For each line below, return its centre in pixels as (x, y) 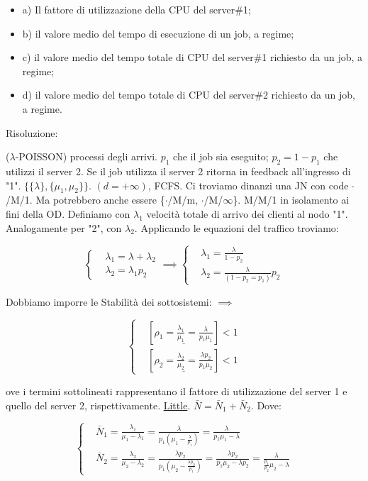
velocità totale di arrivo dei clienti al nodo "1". (247, 213)
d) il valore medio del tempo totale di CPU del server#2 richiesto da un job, (189, 95)
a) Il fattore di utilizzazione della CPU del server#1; (136, 9)
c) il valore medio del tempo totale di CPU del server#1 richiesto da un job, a (192, 57)
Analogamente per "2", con (64, 227)
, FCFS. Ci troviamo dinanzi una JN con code (248, 185)
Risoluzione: (32, 132)
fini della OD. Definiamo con (68, 213)
